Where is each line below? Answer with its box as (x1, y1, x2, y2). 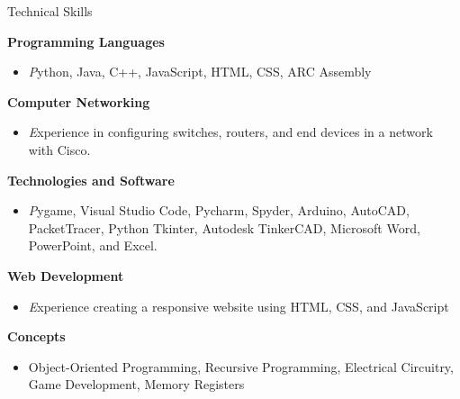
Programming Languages (7, 32, 165, 50)
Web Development (7, 266, 124, 285)
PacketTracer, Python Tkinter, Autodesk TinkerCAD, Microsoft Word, (28, 218, 420, 237)
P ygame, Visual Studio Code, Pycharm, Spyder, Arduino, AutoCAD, (28, 201, 410, 220)
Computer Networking (7, 92, 150, 111)
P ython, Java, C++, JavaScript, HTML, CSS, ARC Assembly (28, 62, 372, 81)
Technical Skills (7, 2, 93, 20)
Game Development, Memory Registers (28, 375, 245, 394)
